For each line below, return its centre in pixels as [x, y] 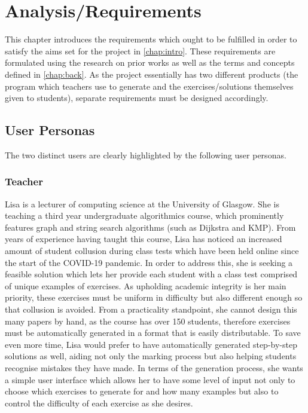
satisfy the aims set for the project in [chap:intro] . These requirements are [140, 51]
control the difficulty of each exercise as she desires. [99, 403]
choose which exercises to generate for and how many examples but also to [142, 391]
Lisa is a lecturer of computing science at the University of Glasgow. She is [142, 204]
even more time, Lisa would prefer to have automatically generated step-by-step [151, 344]
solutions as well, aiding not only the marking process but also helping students [151, 356]
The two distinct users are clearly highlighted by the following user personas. [146, 155]
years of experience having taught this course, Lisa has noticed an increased [144, 239]
